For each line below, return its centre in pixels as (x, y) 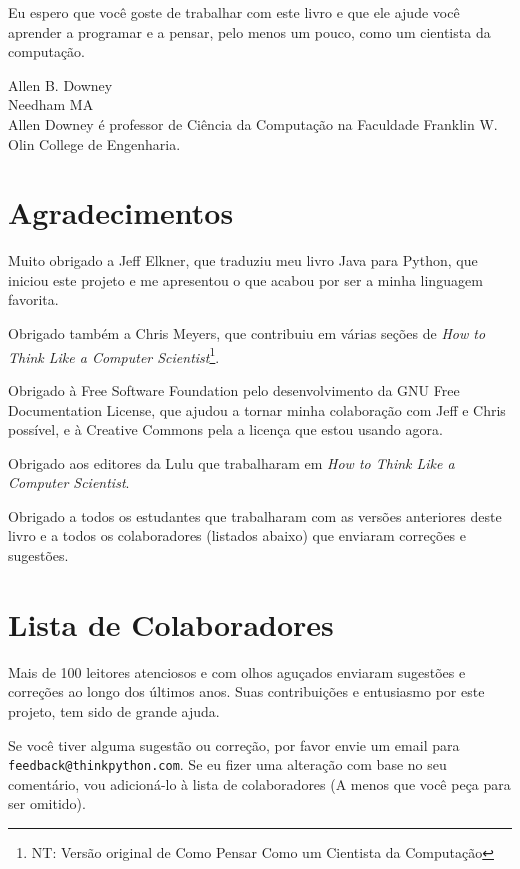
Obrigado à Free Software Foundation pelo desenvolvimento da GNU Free (234, 389)
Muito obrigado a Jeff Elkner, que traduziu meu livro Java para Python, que (243, 260)
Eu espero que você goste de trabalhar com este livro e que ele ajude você (234, 12)
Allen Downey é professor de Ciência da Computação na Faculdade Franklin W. (253, 123)
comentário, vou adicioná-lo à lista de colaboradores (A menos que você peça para (259, 783)
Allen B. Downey (60, 84)
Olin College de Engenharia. (94, 143)
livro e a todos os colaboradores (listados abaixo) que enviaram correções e (237, 535)
